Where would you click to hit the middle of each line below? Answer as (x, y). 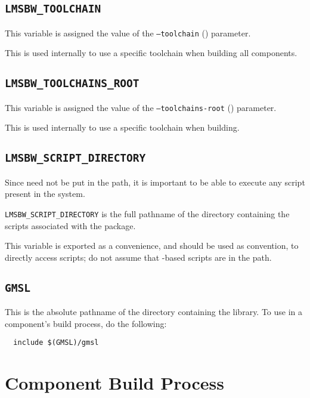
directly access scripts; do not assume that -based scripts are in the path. (138, 257)
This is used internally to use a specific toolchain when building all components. (151, 53)
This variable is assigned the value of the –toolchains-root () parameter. (141, 107)
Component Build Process (115, 383)
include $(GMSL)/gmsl (56, 343)
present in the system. (45, 194)
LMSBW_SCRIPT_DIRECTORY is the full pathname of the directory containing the (147, 214)
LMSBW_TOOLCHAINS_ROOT (72, 84)
